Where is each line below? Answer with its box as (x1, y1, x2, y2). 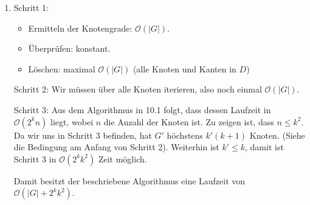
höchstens (167, 128, 203, 141)
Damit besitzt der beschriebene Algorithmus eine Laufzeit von (13, 174, 246, 187)
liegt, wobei (50, 115, 94, 128)
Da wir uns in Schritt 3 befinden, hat (13, 128, 152, 141)
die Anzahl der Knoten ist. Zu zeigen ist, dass (103, 115, 274, 128)
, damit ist (245, 141, 284, 153)
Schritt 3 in (13, 152, 57, 165)
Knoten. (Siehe (249, 128, 305, 141)
